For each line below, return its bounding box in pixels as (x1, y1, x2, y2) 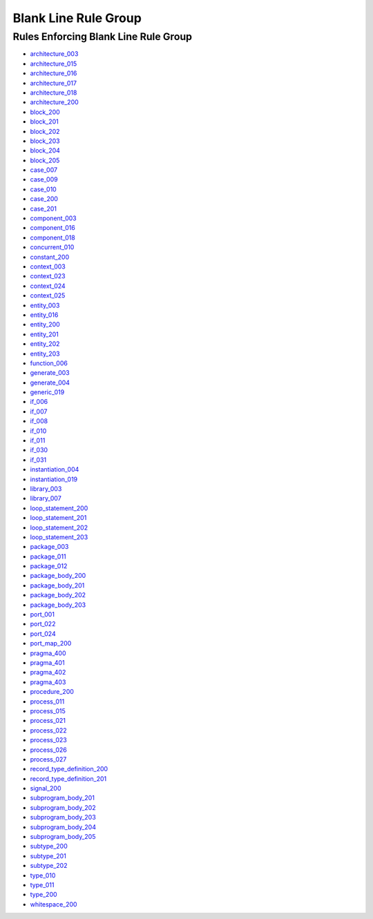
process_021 (30, 717, 66, 725)
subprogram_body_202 (30, 803, 96, 811)
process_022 (30, 726, 67, 735)
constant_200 (30, 253, 70, 261)
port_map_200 (30, 639, 72, 648)
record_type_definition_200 (30, 765, 108, 773)
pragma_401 (30, 659, 65, 666)
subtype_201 (30, 851, 67, 860)
